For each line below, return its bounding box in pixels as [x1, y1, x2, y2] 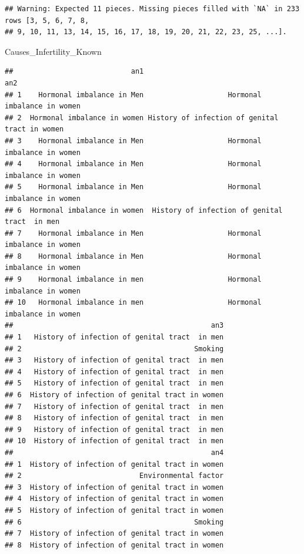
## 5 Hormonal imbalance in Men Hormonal [5, 183, 262, 192]
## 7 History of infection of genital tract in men [5, 402, 224, 411]
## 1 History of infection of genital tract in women [5, 460, 224, 469]
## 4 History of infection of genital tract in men [5, 367, 224, 376]
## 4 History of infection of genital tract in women [5, 494, 224, 503]
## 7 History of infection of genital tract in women [5, 529, 224, 538]
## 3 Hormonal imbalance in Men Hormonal [5, 136, 262, 145]
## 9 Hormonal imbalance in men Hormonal [5, 275, 262, 284]
